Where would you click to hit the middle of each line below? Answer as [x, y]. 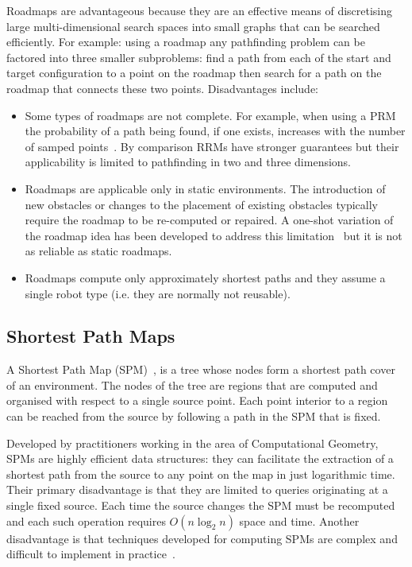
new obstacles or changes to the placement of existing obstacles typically [201, 204]
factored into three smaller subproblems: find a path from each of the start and [199, 57]
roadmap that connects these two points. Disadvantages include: [162, 88]
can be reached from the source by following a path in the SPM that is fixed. [194, 416]
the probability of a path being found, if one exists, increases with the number [215, 131]
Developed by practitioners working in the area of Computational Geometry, [193, 443]
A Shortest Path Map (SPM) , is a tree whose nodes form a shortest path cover [201, 369]
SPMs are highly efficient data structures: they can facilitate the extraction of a [200, 458]
